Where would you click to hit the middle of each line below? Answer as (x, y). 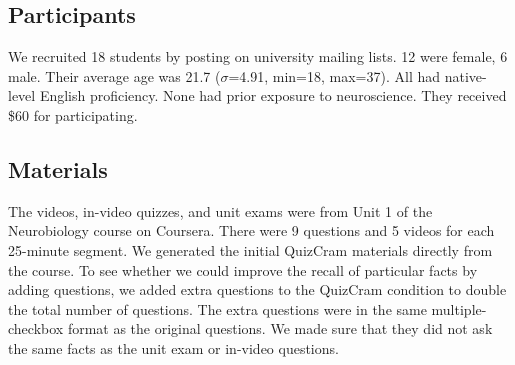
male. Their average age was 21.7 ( (114, 75)
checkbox (36, 328)
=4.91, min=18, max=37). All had (334, 75)
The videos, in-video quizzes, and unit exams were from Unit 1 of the (220, 210)
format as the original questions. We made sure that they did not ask (280, 328)
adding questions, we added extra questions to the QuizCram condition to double (257, 289)
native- (465, 75)
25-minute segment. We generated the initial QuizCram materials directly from (250, 249)
